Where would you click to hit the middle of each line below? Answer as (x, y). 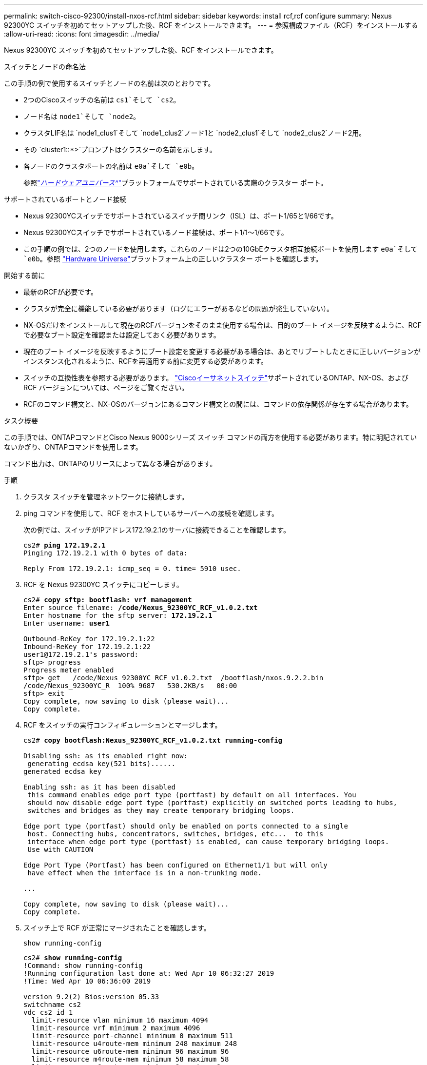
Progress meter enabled (69, 670)
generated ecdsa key (63, 771)
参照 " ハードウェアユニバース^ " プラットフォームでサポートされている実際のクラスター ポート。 (175, 183)
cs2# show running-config (73, 958)
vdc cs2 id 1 (48, 1012)
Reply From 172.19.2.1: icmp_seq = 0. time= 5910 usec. (132, 569)
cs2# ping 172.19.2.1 (65, 545)
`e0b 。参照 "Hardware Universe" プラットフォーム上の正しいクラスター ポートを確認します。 (173, 259)
